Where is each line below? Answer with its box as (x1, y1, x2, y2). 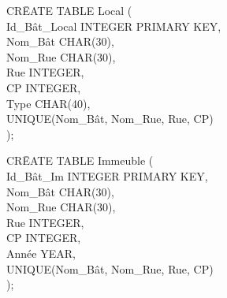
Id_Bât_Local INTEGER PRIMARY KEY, (6, 17, 221, 34)
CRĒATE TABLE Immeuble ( (6, 152, 154, 169)
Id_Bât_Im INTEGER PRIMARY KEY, (6, 167, 208, 184)
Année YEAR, (6, 244, 76, 261)
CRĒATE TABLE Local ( (6, 2, 132, 18)
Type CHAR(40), (6, 95, 91, 111)
